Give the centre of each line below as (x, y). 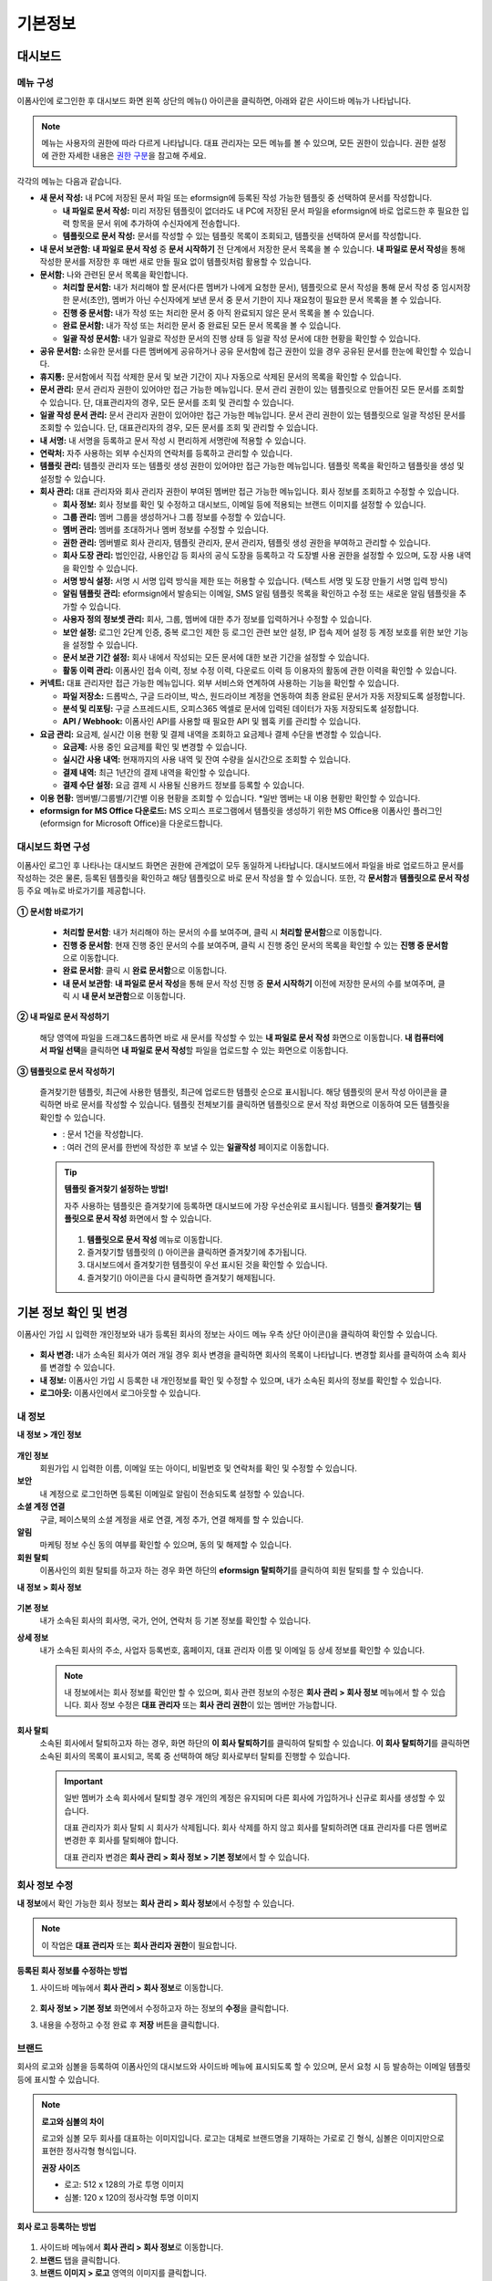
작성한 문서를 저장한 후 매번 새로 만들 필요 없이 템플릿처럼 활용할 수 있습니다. (175, 262)
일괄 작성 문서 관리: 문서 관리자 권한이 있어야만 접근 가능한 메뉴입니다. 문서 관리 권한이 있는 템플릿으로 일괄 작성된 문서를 (253, 414)
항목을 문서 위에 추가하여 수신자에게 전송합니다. (156, 224)
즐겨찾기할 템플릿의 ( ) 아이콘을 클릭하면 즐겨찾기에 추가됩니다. (197, 1252)
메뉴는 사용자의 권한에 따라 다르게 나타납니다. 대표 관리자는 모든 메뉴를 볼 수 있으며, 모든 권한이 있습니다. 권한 (236, 143)
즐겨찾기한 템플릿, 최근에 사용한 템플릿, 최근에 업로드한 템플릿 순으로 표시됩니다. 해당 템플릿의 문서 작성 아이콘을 (239, 1092)
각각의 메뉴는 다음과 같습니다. (69, 181)
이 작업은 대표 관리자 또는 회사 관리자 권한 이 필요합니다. (139, 1945)
